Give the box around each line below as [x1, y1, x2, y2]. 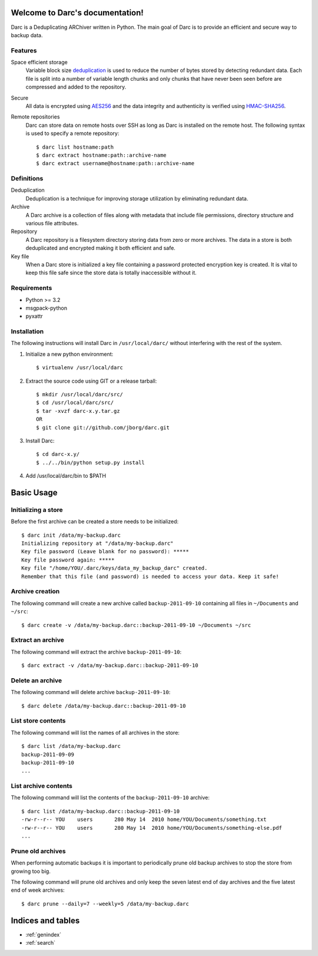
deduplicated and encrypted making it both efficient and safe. [25, 245, 176, 252]
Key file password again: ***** [21, 556, 115, 563]
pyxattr [25, 313, 44, 320]
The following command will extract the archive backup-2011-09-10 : [11, 648, 182, 655]
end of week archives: [11, 886, 65, 893]
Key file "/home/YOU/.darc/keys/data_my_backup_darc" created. [21, 565, 208, 571]
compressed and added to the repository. [25, 83, 127, 91]
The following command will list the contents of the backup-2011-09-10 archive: [11, 794, 210, 801]
